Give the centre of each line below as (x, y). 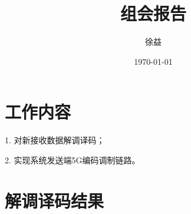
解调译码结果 (55, 200)
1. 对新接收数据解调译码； (55, 140)
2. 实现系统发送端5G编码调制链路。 (73, 159)
